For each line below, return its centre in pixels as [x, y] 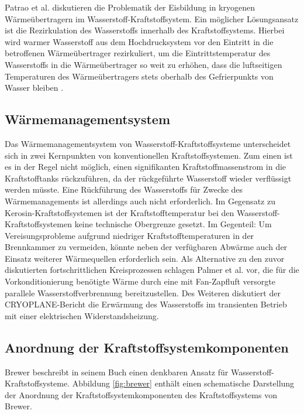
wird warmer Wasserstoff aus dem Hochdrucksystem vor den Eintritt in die [139, 41]
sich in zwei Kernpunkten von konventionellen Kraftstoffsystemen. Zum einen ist [149, 155]
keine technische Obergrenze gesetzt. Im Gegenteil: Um [173, 224]
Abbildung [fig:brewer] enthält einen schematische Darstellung [183, 383]
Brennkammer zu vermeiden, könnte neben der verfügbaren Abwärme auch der [146, 247]
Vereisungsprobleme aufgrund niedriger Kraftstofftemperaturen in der [129, 235]
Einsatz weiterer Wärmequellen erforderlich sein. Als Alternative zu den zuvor [145, 258]
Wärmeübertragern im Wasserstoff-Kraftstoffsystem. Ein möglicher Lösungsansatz [152, 18]
